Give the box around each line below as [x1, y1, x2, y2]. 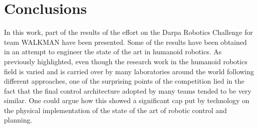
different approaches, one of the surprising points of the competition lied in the [4, 76, 245, 86]
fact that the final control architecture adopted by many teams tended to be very [4, 85, 252, 96]
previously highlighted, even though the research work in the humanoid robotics [4, 56, 248, 66]
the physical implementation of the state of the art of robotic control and [4, 105, 227, 115]
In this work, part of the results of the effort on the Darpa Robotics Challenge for [4, 27, 253, 37]
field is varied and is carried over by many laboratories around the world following [4, 66, 255, 76]
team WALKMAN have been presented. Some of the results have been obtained [4, 36, 247, 47]
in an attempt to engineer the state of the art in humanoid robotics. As [4, 46, 222, 57]
